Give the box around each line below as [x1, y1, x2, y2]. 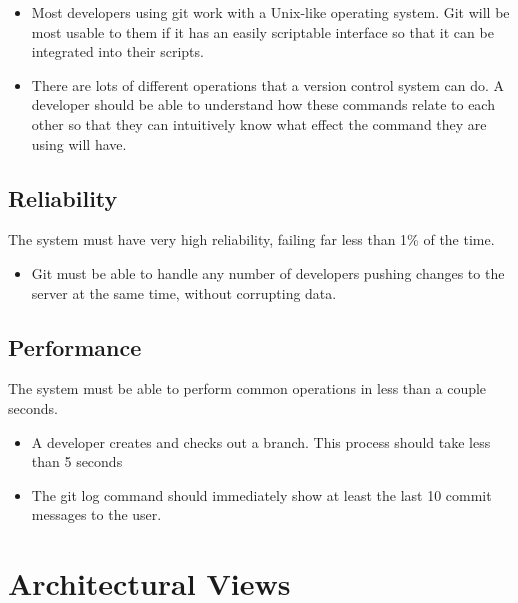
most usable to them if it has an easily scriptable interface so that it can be [31, 21, 494, 42]
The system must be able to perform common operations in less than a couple [8, 378, 487, 399]
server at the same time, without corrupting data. [31, 282, 337, 303]
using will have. [31, 133, 127, 154]
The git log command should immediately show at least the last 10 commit [31, 484, 492, 505]
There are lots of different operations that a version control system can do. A [31, 74, 505, 95]
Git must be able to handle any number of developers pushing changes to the [31, 262, 505, 283]
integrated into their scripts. [31, 41, 204, 62]
